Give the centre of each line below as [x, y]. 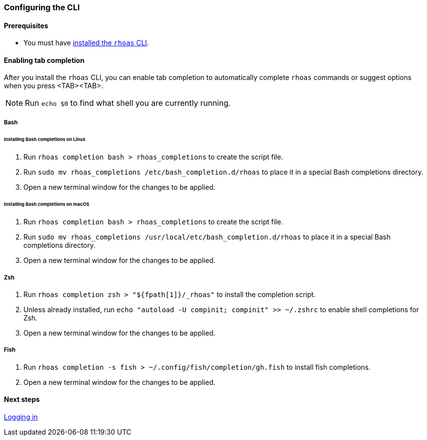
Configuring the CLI [42, 7]
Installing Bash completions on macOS [47, 204]
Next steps [22, 400]
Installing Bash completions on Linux [45, 139]
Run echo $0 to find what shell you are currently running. [128, 103]
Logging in [21, 417]
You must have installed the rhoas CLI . [86, 43]
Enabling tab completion [44, 60]
